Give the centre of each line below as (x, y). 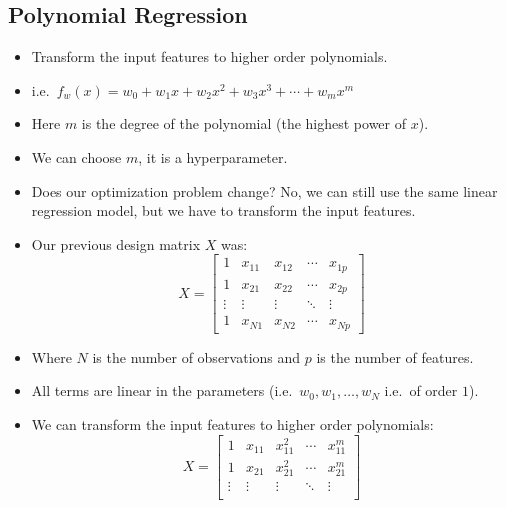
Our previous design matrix (116, 243)
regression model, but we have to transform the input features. (223, 210)
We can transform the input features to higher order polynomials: (232, 424)
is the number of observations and (196, 356)
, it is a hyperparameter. (213, 156)
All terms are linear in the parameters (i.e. (162, 390)
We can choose (76, 156)
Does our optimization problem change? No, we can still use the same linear (264, 190)
